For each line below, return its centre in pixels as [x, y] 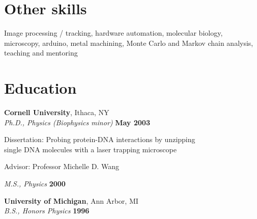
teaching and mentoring [41, 53]
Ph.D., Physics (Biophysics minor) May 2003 [77, 122]
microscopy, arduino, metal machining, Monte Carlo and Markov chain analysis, [129, 43]
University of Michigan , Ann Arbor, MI [71, 200]
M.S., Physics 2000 [35, 183]
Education [40, 88]
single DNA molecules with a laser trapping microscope [90, 149]
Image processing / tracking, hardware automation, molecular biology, [113, 33]
